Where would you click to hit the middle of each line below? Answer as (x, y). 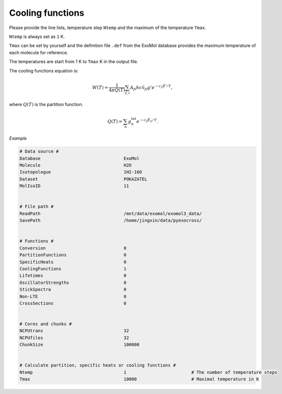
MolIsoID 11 (74, 186)
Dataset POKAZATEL (83, 179)
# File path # (37, 207)
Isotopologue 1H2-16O (81, 172)
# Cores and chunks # (46, 324)
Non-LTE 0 (73, 296)
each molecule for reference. (39, 52)
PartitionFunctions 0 (73, 255)
